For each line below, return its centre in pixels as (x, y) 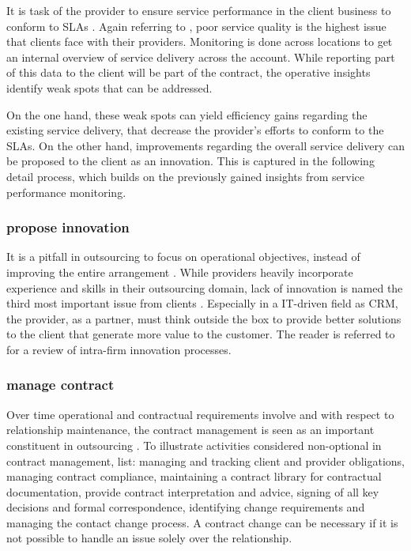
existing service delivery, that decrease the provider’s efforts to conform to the (195, 130)
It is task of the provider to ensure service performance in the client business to (199, 10)
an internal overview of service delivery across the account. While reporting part (201, 57)
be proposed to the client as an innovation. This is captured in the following (190, 161)
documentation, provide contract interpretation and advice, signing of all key (193, 491)
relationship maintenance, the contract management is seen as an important (190, 430)
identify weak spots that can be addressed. (109, 87)
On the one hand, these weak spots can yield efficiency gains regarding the (187, 114)
